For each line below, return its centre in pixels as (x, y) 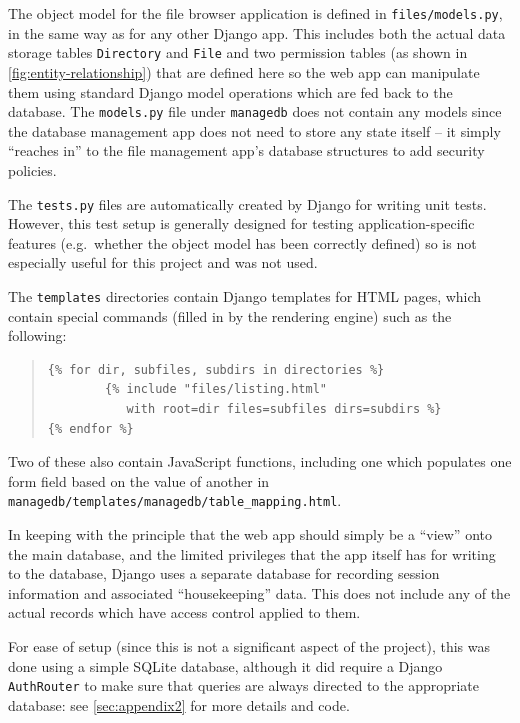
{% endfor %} (90, 428)
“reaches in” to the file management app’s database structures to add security (246, 150)
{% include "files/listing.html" (216, 389)
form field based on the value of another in (139, 480)
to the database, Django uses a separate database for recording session (224, 573)
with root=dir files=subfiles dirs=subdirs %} (284, 409)
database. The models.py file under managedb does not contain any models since (255, 111)
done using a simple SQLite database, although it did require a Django (225, 665)
